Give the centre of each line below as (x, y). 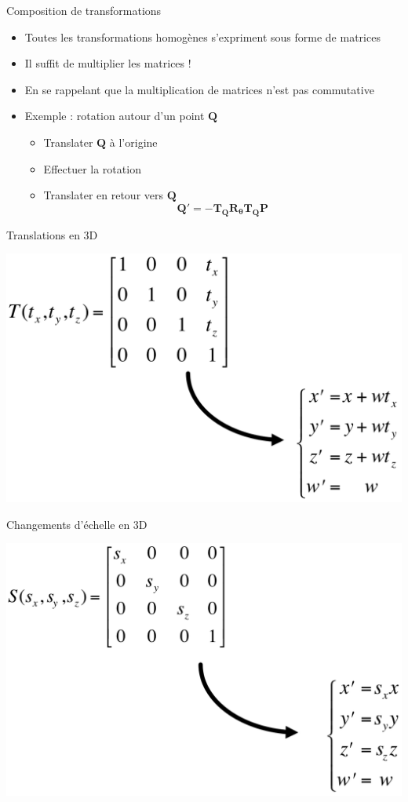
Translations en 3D (52, 234)
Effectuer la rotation (92, 168)
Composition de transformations (84, 10)
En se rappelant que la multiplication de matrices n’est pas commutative (199, 89)
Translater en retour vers (103, 195)
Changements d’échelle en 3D (77, 524)
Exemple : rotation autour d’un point (115, 116)
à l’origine (133, 142)
